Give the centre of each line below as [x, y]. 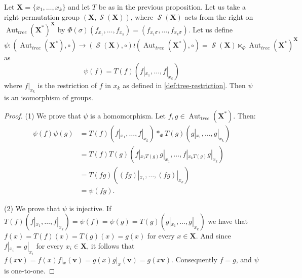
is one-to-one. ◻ [30, 271]
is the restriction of [67, 85]
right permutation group [42, 16]
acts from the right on [219, 16]
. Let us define [211, 29]
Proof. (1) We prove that [43, 115]
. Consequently [194, 260]
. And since [213, 236]
